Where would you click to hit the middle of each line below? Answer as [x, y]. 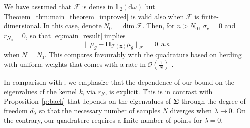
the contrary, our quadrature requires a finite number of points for [103, 120]
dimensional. [23, 26]
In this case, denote [72, 26]
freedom [16, 110]
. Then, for [158, 26]
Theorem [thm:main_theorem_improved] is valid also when [94, 16]
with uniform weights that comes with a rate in [75, 64]
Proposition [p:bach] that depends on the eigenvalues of [87, 101]
